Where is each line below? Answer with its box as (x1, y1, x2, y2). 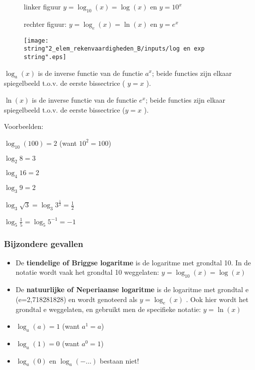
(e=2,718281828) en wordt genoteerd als (15, 294, 138, 304)
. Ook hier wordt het (186, 294, 249, 304)
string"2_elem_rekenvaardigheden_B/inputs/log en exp (24, 45, 205, 53)
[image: (24, 37, 49, 44)
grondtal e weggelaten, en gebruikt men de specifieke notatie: (15, 304, 201, 314)
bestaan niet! (100, 355, 139, 366)
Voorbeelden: (4, 121, 44, 131)
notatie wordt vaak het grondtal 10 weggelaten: (15, 267, 159, 277)
